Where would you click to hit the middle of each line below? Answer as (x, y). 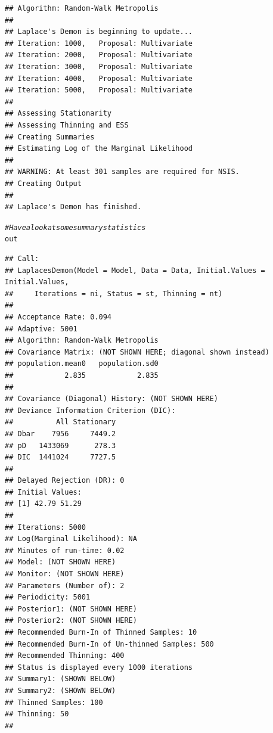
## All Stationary (61, 422)
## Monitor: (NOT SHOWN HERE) (65, 574)
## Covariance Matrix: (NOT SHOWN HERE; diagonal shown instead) (137, 352)
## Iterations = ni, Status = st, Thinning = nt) (114, 293)
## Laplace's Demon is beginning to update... (99, 32)
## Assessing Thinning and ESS (67, 125)
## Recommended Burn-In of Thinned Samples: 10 (101, 632)
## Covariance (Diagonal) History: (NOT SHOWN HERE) (111, 399)
